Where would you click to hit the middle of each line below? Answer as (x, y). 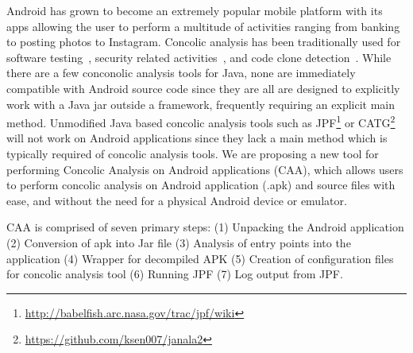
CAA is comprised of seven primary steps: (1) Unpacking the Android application (205, 227)
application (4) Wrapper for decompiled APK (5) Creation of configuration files (200, 258)
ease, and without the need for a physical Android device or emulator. (177, 200)
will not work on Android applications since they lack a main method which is (197, 138)
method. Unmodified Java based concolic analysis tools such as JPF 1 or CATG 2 (201, 121)
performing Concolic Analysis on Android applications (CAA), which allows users (205, 169)
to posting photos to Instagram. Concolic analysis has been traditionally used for (204, 42)
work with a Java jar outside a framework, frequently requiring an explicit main (201, 104)
